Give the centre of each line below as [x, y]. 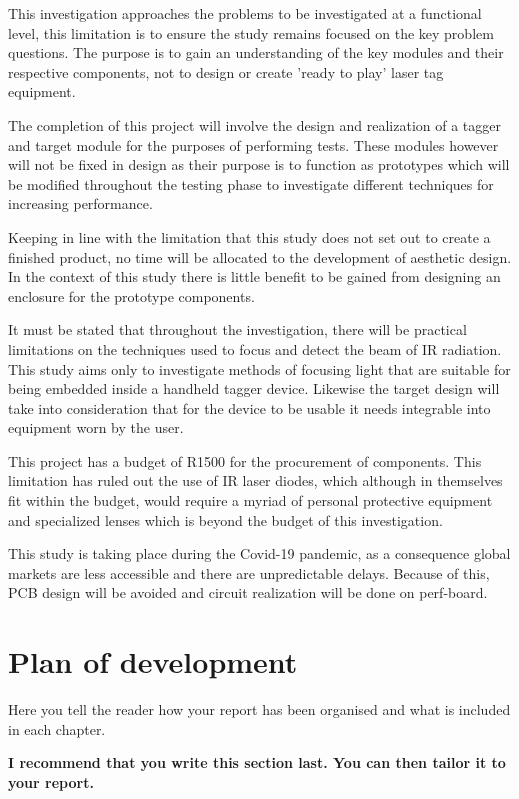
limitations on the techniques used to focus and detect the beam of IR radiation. [255, 348]
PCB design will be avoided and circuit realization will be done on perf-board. [248, 592]
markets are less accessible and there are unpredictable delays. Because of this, [249, 572]
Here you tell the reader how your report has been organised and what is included [259, 709]
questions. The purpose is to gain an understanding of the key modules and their [256, 52]
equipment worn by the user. [96, 427]
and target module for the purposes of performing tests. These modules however [253, 144]
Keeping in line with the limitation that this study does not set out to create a [249, 236]
